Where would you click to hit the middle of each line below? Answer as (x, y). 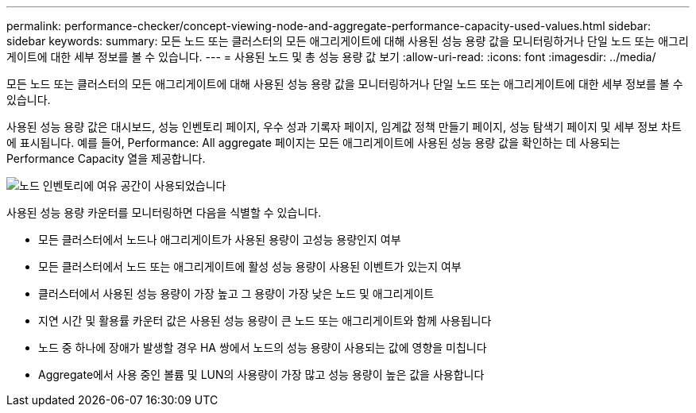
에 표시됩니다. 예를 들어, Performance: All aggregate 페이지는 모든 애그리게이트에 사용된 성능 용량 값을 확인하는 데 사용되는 (313, 143)
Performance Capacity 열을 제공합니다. (106, 158)
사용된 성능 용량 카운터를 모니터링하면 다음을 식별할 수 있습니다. (164, 212)
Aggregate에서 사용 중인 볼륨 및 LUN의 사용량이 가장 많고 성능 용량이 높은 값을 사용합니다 (261, 374)
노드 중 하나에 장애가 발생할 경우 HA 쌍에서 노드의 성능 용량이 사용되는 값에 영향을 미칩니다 (263, 347)
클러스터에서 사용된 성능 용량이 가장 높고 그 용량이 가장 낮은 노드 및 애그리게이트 (236, 293)
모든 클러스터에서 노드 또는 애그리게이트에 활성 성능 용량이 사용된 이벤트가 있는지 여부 (250, 266)
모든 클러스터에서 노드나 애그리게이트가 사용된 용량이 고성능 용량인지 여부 (220, 239)
